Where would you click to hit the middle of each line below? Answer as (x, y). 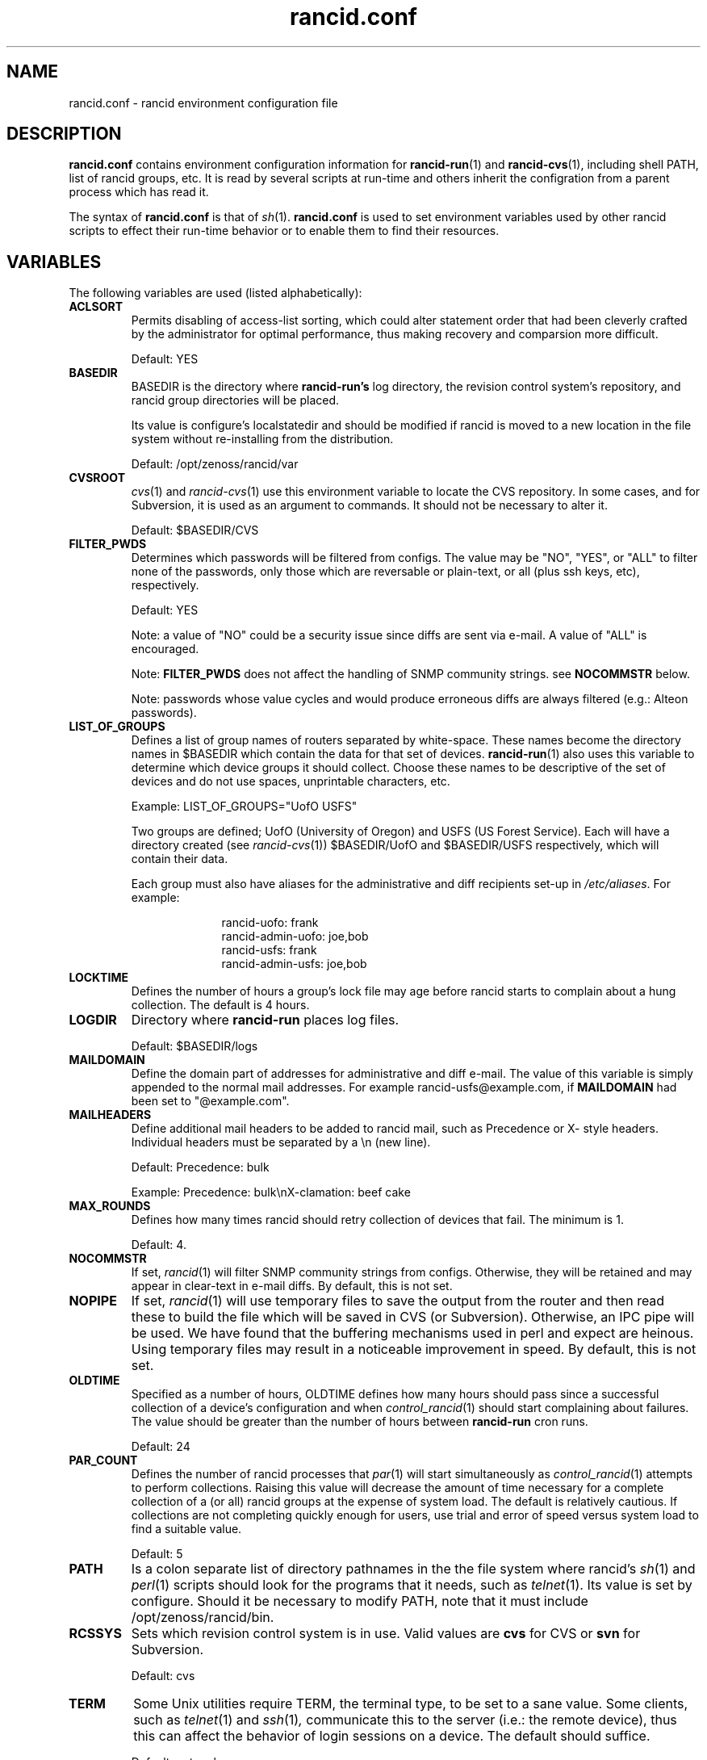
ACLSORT (96, 307)
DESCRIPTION (64, 134)
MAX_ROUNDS (110, 1206)
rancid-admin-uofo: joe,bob (295, 937)
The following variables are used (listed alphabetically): (215, 293)
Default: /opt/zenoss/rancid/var (215, 464)
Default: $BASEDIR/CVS (195, 530)
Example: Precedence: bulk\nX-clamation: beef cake (271, 1192)
